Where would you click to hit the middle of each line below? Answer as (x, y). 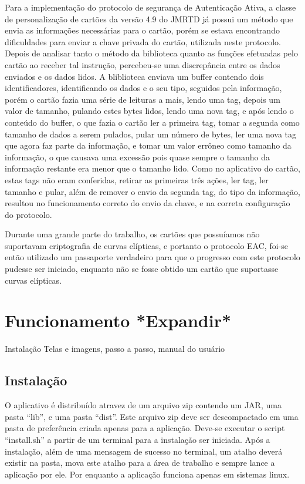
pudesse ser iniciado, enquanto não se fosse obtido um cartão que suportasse (142, 269)
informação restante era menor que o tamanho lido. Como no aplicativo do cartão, (152, 168)
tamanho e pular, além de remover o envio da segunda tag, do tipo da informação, (152, 191)
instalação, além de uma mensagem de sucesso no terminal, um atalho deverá (144, 451)
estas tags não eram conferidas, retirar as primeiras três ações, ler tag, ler (137, 179)
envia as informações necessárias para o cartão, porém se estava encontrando (142, 30)
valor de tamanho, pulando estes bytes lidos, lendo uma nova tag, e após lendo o (149, 111)
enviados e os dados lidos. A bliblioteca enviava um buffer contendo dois (134, 76)
